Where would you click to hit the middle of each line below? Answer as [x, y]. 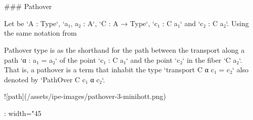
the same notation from [40, 33]
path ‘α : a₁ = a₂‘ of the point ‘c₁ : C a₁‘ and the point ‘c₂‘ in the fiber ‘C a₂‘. [123, 59]
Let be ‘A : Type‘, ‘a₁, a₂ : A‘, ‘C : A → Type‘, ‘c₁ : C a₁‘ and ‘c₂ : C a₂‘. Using [126, 23]
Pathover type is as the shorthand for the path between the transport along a [124, 49]
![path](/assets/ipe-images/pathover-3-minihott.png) [85, 96]
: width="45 [23, 113]
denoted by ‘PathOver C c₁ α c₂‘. [55, 79]
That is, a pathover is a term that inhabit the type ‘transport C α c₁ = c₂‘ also [126, 70]
